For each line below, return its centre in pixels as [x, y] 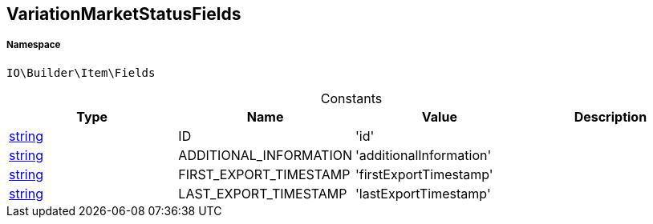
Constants [351, 98]
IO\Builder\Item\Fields [81, 72]
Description [610, 116]
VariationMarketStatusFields [124, 14]
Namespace [34, 45]
